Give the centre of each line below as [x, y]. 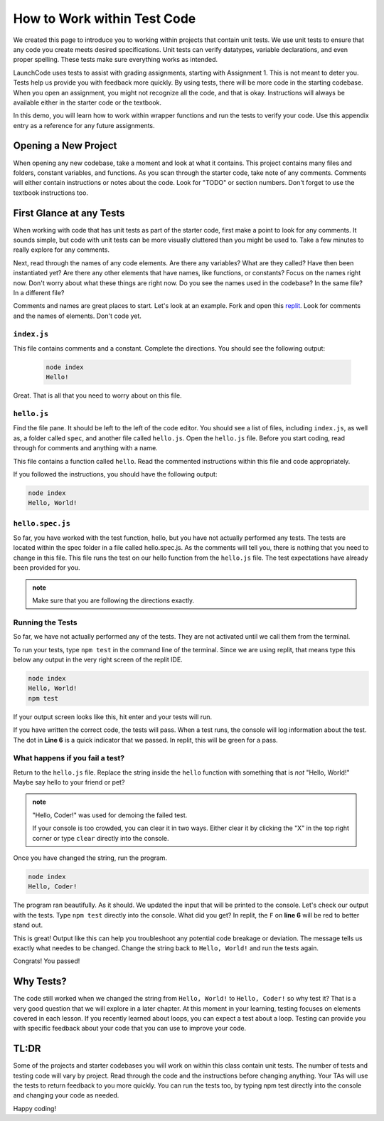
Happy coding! [35, 1108]
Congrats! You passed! [47, 961]
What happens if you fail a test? [69, 758]
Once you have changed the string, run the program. [90, 858]
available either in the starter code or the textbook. [87, 102]
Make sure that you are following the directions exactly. [113, 600]
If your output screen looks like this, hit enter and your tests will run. [113, 717]
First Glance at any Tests [69, 213]
